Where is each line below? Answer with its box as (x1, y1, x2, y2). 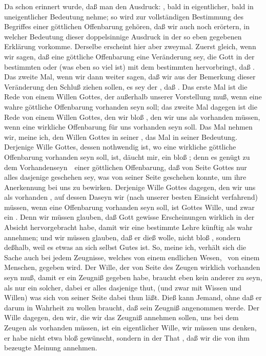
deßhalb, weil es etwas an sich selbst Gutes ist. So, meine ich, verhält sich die (4, 242, 247, 253)
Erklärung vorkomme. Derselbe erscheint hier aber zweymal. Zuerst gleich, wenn (4, 41, 256, 52)
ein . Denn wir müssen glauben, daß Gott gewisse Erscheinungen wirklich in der (4, 212, 255, 222)
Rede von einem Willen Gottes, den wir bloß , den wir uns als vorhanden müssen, (4, 111, 260, 122)
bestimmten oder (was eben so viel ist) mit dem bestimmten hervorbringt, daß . (4, 61, 255, 72)
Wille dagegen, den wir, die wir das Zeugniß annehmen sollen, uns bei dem (4, 312, 239, 323)
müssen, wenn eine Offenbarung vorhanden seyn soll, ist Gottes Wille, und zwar (4, 201, 255, 212)
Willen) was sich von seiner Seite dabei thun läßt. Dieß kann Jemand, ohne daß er (4, 292, 262, 303)
